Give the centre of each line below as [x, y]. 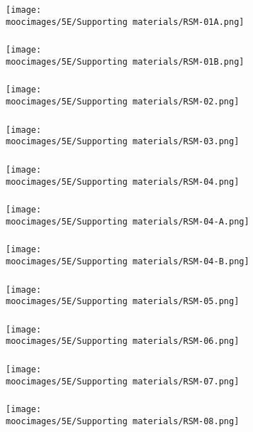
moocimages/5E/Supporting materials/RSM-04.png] [123, 182]
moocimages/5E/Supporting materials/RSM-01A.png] [125, 22]
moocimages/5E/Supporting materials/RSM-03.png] [123, 142]
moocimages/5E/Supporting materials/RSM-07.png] [123, 381]
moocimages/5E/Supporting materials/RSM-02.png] [123, 102]
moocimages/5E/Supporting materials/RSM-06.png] [123, 341]
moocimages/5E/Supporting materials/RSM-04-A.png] [128, 221]
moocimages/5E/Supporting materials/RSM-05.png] [123, 302]
